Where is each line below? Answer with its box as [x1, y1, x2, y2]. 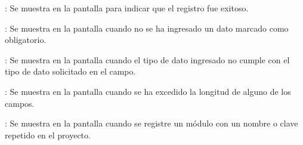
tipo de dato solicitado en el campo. [5, 65, 136, 78]
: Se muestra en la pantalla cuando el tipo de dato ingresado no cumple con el [5, 53, 290, 66]
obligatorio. [5, 33, 47, 46]
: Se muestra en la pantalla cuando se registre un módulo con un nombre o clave [5, 117, 298, 129]
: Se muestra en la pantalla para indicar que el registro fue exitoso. [5, 2, 249, 14]
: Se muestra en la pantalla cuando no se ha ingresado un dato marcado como [5, 21, 289, 34]
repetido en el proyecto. [5, 128, 91, 141]
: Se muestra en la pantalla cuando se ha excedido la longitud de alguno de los [5, 85, 291, 97]
